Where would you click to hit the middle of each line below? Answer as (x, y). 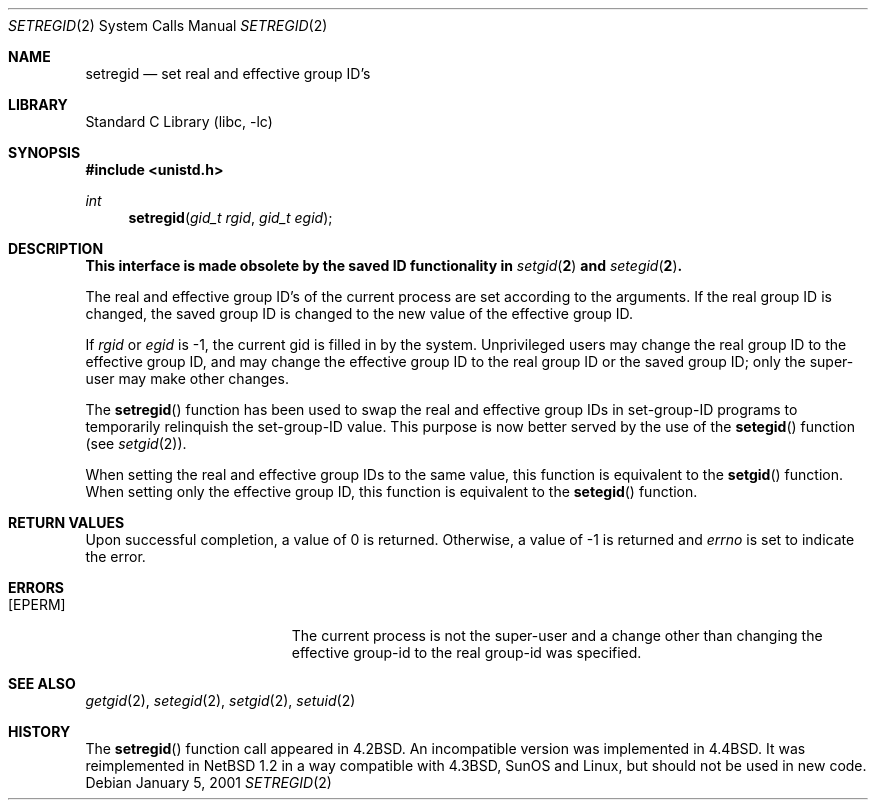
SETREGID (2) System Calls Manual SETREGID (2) (168, 25)
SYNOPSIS (44, 152)
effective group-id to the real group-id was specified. (466, 652)
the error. (115, 556)
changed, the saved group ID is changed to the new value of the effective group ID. (359, 313)
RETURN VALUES (66, 522)
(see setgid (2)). (136, 443)
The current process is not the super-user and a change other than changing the (557, 635)
